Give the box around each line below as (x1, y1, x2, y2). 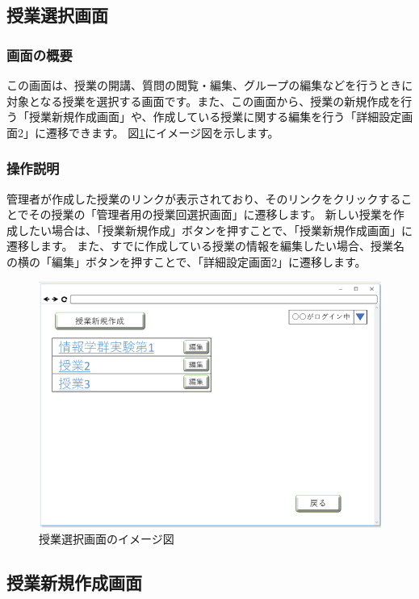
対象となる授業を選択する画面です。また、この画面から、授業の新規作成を (6, 92, 401, 109)
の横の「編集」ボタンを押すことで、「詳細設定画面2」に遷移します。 (6, 253, 367, 270)
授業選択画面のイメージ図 (39, 530, 174, 547)
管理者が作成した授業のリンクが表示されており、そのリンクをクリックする (6, 190, 401, 207)
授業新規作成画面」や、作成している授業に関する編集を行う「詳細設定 (28, 108, 402, 125)
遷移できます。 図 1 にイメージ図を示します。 (45, 124, 279, 140)
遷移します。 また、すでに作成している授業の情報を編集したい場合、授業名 (6, 237, 404, 254)
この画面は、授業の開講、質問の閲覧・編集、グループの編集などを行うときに (6, 77, 413, 93)
